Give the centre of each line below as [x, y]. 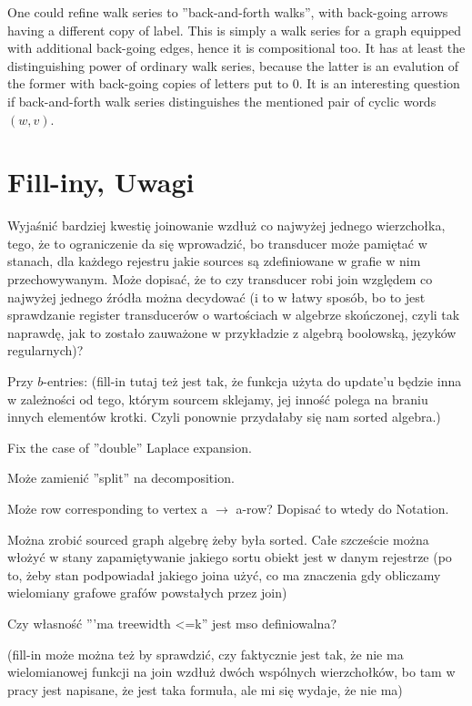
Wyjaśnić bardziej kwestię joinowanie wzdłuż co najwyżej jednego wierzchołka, [226, 225]
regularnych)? [45, 350]
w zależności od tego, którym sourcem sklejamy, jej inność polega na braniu [218, 399]
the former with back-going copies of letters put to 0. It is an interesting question [234, 83]
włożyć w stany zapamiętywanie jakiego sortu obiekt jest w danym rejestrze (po [230, 557]
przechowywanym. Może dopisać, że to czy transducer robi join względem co [220, 279]
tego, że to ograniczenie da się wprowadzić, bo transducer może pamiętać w [217, 243]
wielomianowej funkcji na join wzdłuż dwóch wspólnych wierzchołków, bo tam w [231, 672]
